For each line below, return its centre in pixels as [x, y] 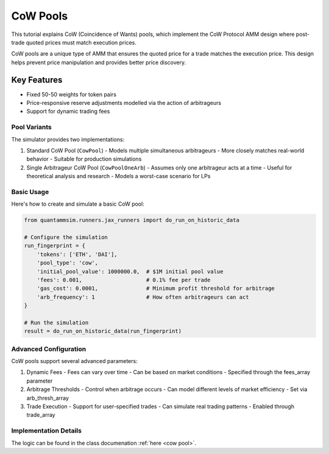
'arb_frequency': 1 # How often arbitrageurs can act [143, 297]
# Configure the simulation [66, 237]
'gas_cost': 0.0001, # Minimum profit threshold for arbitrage [156, 289]
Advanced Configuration [49, 349]
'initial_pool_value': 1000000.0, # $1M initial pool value [130, 271]
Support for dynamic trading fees [68, 111]
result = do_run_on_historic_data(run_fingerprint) [103, 331]
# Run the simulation [56, 322]
